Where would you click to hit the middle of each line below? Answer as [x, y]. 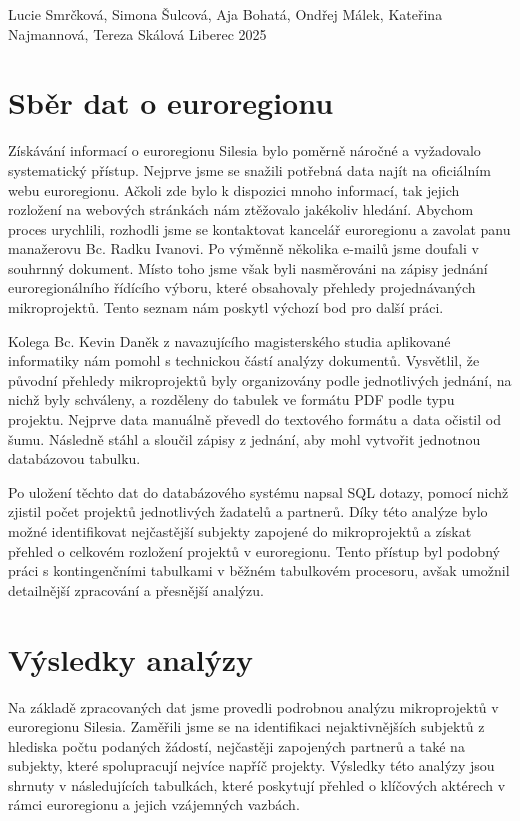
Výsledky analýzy [130, 658]
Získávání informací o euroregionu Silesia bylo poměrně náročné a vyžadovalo [244, 150]
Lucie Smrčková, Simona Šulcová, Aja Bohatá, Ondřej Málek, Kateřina [225, 14]
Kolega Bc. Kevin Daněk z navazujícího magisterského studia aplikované [229, 340]
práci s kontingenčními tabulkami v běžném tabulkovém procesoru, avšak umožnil [259, 570]
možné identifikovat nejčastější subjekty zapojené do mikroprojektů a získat [240, 531]
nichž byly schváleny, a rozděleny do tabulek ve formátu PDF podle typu [231, 399]
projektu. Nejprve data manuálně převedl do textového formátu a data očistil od [254, 419]
